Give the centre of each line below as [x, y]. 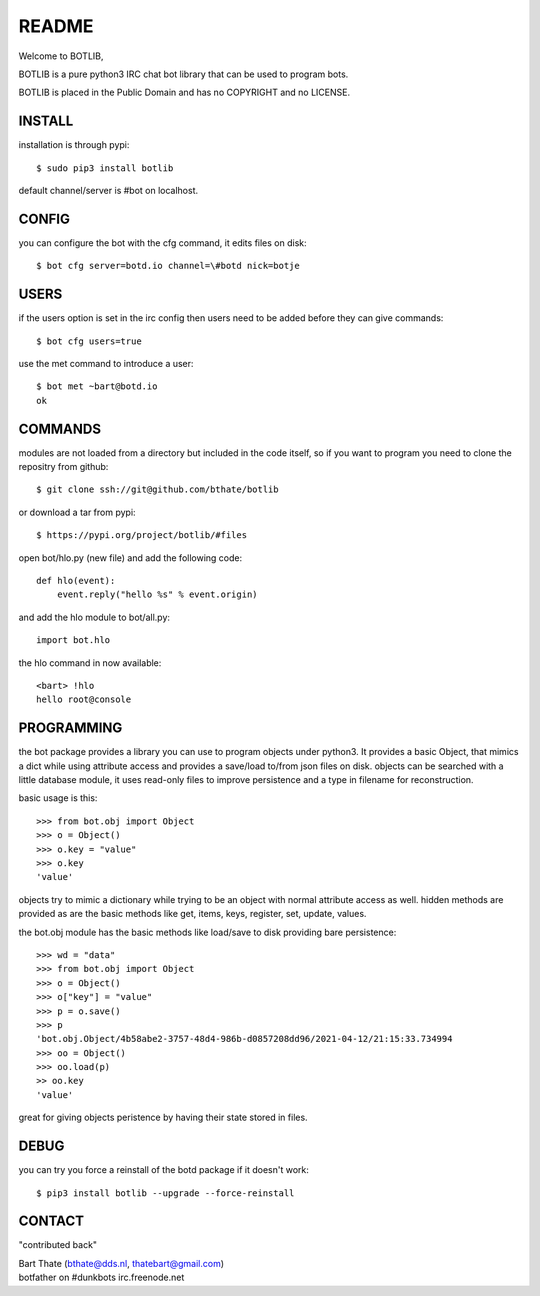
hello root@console [84, 699]
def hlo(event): [76, 581]
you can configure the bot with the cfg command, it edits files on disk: [162, 242]
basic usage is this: [58, 798]
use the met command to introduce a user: [106, 363]
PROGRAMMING [70, 728]
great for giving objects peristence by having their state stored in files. [163, 1117]
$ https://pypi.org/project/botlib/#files [142, 535]
